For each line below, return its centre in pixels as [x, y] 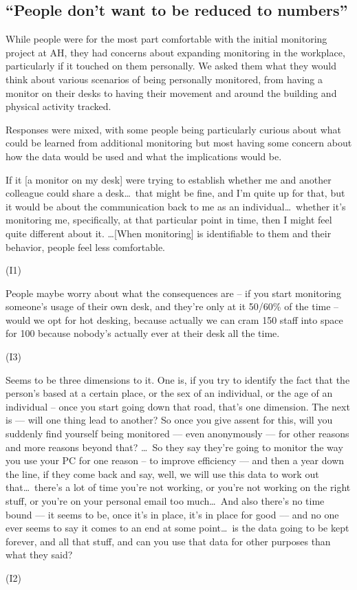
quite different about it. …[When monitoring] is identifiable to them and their [169, 233]
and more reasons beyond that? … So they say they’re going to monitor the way [174, 447]
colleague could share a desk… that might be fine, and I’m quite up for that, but [175, 193]
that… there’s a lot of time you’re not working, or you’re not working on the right [178, 487]
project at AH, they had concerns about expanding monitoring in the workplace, [175, 52]
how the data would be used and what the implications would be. [144, 156]
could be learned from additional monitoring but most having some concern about [179, 143]
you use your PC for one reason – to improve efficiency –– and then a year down [175, 460]
